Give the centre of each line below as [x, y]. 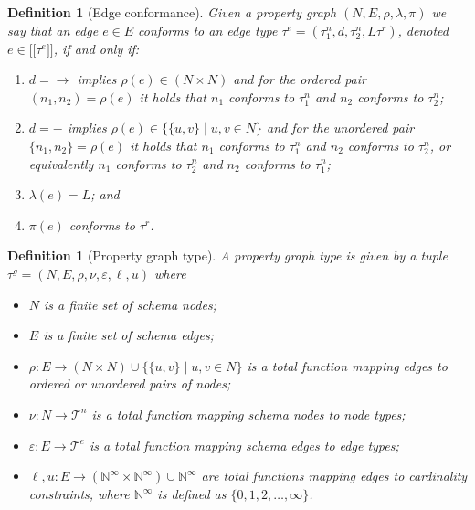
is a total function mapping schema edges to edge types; [244, 445]
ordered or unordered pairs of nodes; [130, 383]
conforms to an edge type [208, 30]
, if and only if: [96, 48]
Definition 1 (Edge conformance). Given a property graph [172, 12]
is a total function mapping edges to [347, 365]
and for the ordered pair [300, 79]
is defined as [192, 494]
